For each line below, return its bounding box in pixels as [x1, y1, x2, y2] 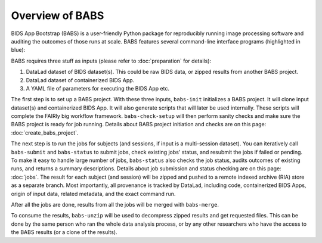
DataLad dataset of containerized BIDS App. [26, 76, 135, 83]
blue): [11, 46, 26, 54]
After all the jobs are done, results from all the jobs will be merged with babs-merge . [11, 201, 219, 208]
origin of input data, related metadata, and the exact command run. [11, 190, 176, 197]
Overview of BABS [11, 9, 104, 22]
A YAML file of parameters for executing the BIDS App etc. [26, 85, 170, 92]
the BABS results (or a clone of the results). [11, 229, 117, 236]
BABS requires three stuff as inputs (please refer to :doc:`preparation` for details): [11, 57, 212, 64]
